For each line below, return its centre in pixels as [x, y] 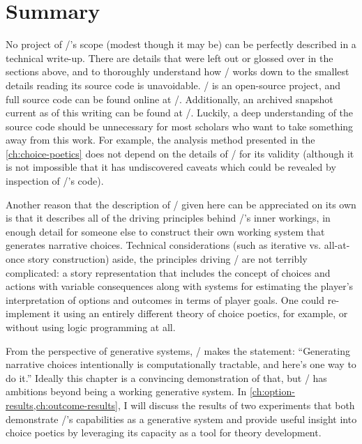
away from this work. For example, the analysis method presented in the [160, 140]
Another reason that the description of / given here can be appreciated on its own [181, 204]
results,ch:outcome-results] [62, 405]
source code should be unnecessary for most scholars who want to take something [180, 126]
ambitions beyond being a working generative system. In [126, 391]
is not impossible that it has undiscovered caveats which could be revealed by [171, 167]
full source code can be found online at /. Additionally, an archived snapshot [169, 99]
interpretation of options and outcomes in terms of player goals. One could [165, 299]
